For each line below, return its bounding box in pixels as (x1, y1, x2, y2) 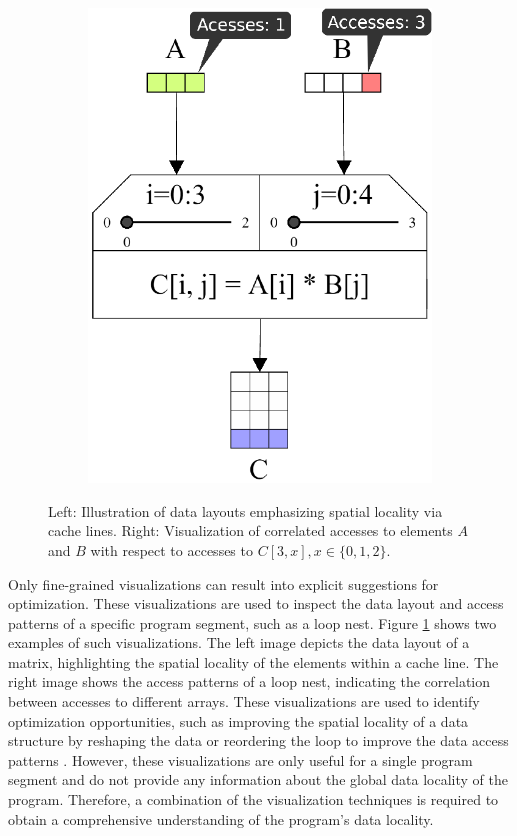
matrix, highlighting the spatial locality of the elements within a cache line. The (8, 651, 499, 672)
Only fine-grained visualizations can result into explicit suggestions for (8, 573, 439, 594)
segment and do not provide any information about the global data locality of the (8, 769, 508, 790)
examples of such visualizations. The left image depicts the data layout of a (8, 632, 470, 653)
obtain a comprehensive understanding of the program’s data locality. (8, 808, 434, 829)
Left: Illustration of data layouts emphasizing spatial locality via (48, 500, 443, 521)
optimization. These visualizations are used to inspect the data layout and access (8, 593, 504, 614)
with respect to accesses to (90, 539, 253, 560)
